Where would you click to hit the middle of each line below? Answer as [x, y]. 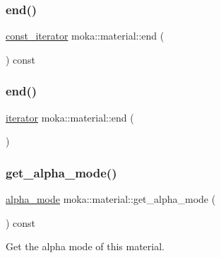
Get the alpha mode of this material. [85, 246]
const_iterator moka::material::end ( [85, 36]
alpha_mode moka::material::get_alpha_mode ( [111, 199]
